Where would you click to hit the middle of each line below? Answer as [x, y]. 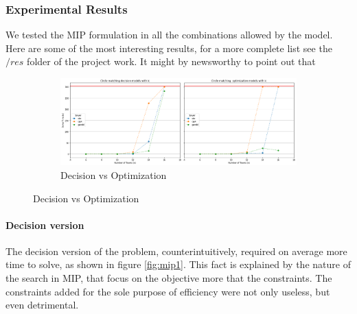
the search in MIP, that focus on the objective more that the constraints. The [169, 278]
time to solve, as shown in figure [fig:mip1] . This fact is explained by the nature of [178, 264]
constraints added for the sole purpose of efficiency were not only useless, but [168, 291]
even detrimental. [42, 305]
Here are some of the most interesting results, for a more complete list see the [169, 48]
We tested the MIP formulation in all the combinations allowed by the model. [169, 35]
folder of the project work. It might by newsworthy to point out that [171, 61]
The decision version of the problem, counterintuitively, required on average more [176, 251]
